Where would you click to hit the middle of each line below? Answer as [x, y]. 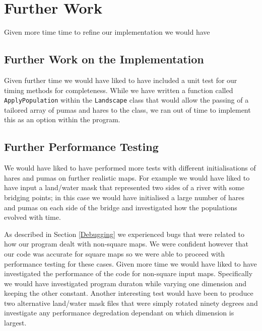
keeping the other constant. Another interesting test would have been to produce [129, 293]
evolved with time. [32, 217]
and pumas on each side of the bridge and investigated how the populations [121, 207]
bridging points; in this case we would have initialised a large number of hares [124, 197]
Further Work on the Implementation [104, 59]
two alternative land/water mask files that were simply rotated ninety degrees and [131, 303]
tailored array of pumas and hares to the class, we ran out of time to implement [127, 109]
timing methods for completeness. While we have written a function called [119, 90]
